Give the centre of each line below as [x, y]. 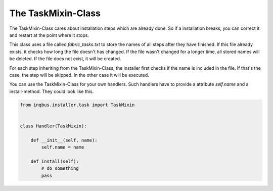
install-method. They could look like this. [52, 91]
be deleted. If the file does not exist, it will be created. [65, 59]
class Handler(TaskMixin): [53, 126]
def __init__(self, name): [64, 140]
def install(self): [55, 161]
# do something [60, 169]
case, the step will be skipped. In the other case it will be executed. [79, 75]
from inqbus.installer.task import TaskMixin [77, 105]
